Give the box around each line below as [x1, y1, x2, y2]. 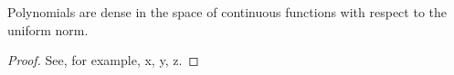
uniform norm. [7, 20, 89, 39]
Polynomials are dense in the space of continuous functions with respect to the [7, 3, 447, 21]
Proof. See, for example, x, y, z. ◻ [7, 51, 199, 70]
